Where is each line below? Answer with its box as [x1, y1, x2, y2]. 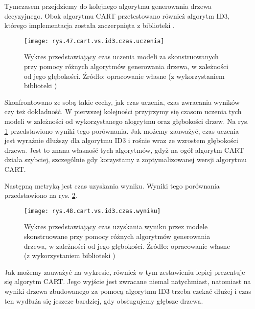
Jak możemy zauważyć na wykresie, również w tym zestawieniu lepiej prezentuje [4, 266, 245, 277]
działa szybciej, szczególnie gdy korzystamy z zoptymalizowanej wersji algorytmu [4, 154, 247, 165]
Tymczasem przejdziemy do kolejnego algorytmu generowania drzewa [4, 1, 211, 11]
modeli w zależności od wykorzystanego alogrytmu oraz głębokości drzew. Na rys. [4, 116, 249, 126]
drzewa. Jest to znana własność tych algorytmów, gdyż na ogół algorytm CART [4, 144, 244, 155]
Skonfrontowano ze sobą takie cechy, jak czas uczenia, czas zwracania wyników [4, 96, 240, 107]
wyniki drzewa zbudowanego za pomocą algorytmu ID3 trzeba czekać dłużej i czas [4, 285, 251, 296]
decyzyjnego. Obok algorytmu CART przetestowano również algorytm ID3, [4, 10, 230, 21]
